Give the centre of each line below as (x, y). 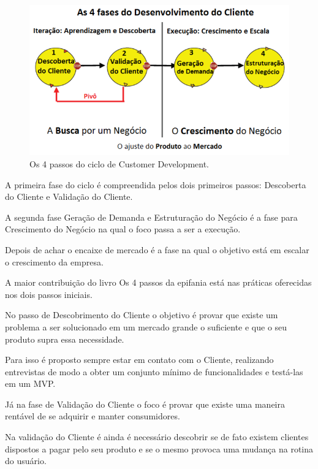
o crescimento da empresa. (54, 261)
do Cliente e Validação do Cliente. (69, 196)
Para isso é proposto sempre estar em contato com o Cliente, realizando (139, 360)
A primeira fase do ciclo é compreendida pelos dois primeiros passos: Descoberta (156, 184)
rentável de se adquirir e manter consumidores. (93, 416)
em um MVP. (30, 383)
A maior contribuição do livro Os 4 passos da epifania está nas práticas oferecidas (158, 282)
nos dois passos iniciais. (49, 294)
